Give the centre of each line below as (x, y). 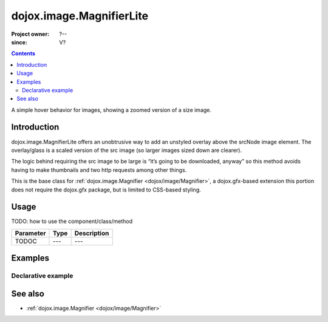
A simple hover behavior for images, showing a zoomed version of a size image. (111, 110)
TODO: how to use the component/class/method (72, 221)
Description (92, 233)
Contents (23, 53)
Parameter (30, 233)
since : (19, 42)
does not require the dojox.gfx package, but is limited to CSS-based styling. (106, 190)
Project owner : (30, 34)
